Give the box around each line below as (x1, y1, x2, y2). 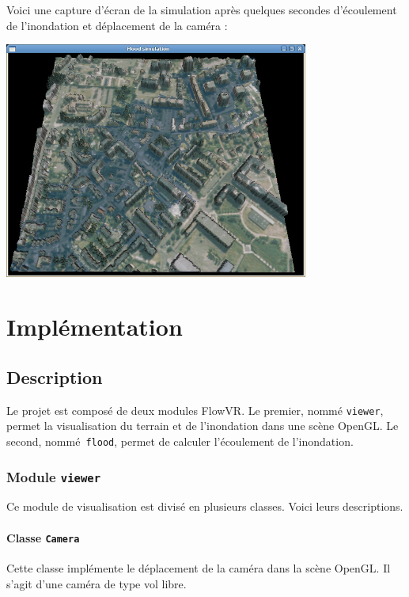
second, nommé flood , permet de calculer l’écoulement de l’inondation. (6, 433, 354, 450)
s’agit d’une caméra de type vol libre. (6, 575, 187, 591)
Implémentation (6, 310, 183, 343)
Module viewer (6, 466, 101, 486)
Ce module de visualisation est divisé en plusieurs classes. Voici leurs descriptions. (6, 498, 403, 515)
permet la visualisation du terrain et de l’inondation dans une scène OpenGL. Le (6, 417, 399, 434)
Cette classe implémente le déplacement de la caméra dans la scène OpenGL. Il (6, 559, 391, 576)
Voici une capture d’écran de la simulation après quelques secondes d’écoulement (6, 2, 397, 17)
